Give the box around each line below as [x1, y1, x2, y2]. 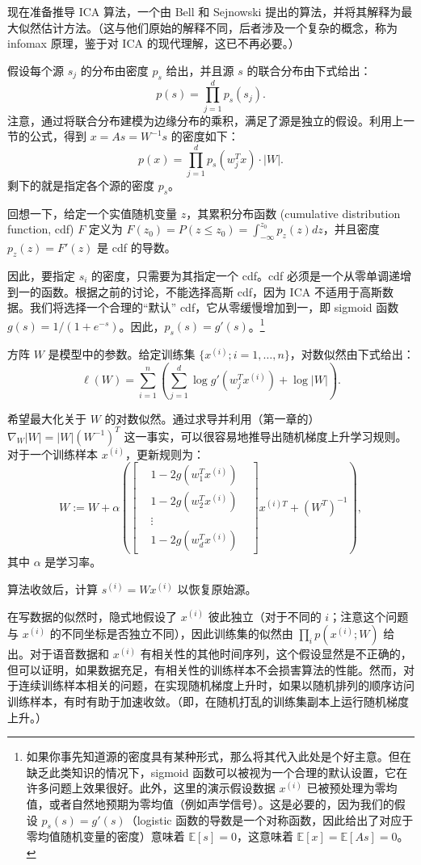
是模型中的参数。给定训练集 [48, 346, 196, 363]
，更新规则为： [124, 445, 204, 462]
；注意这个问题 [329, 607, 409, 624]
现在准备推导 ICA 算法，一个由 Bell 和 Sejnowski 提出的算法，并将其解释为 [7, 3, 402, 19]
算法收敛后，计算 [7, 581, 98, 598]
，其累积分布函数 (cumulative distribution [186, 204, 401, 221]
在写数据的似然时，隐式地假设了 [7, 607, 177, 624]
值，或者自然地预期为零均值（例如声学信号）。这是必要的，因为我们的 [26, 795, 394, 812]
